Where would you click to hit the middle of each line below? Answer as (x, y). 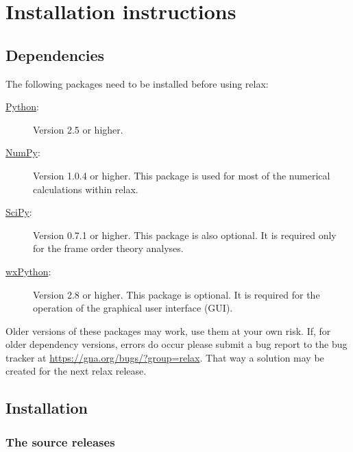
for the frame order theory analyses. (108, 248)
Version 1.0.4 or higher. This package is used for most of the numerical (182, 175)
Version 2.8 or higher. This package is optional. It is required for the (176, 294)
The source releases (60, 441)
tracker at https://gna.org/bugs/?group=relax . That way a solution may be (165, 357)
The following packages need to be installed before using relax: (137, 83)
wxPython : (28, 271)
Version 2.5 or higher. (78, 129)
